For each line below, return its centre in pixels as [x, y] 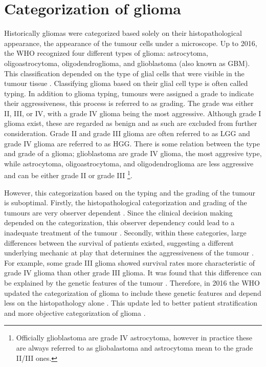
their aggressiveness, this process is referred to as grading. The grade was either [129, 103]
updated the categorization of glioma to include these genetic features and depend [133, 293]
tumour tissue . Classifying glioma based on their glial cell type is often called [126, 83]
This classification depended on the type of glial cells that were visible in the [124, 73]
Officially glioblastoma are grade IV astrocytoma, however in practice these [134, 338]
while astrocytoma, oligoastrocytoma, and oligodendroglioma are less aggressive [129, 163]
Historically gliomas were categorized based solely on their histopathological [123, 33]
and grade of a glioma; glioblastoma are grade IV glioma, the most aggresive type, [133, 153]
